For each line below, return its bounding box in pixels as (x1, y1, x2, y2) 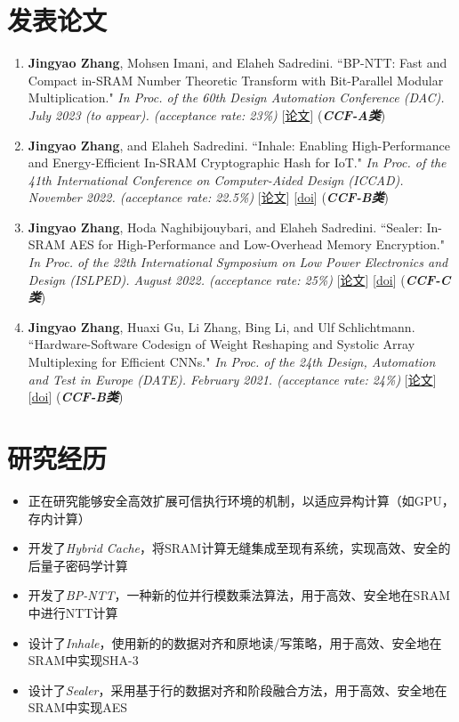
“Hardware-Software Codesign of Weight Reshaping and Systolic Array (28, 335, 415, 353)
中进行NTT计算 (28, 603, 118, 621)
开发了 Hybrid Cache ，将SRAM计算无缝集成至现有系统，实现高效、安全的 (28, 539, 451, 557)
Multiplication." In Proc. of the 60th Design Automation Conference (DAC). (28, 88, 445, 107)
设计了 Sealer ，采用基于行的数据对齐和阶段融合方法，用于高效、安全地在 (28, 680, 447, 699)
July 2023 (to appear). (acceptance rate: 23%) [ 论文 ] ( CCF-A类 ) (28, 105, 386, 124)
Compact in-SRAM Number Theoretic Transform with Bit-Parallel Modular (28, 70, 444, 89)
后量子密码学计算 (28, 556, 128, 574)
